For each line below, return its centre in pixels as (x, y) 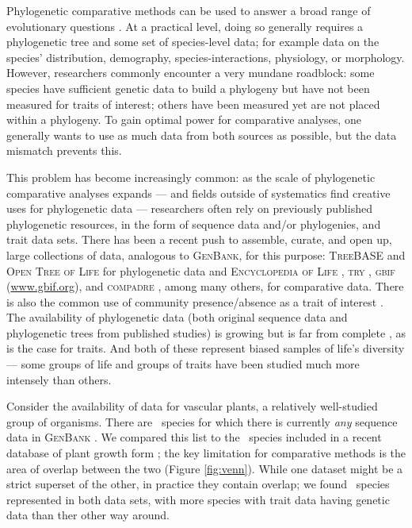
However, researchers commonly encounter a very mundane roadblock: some (191, 73)
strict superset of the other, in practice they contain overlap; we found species (198, 484)
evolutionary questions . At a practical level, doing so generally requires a (185, 26)
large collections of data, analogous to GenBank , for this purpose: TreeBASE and (206, 254)
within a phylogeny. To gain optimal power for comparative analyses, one (184, 119)
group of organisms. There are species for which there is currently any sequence (202, 421)
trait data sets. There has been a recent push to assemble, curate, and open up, (199, 239)
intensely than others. (59, 379)
